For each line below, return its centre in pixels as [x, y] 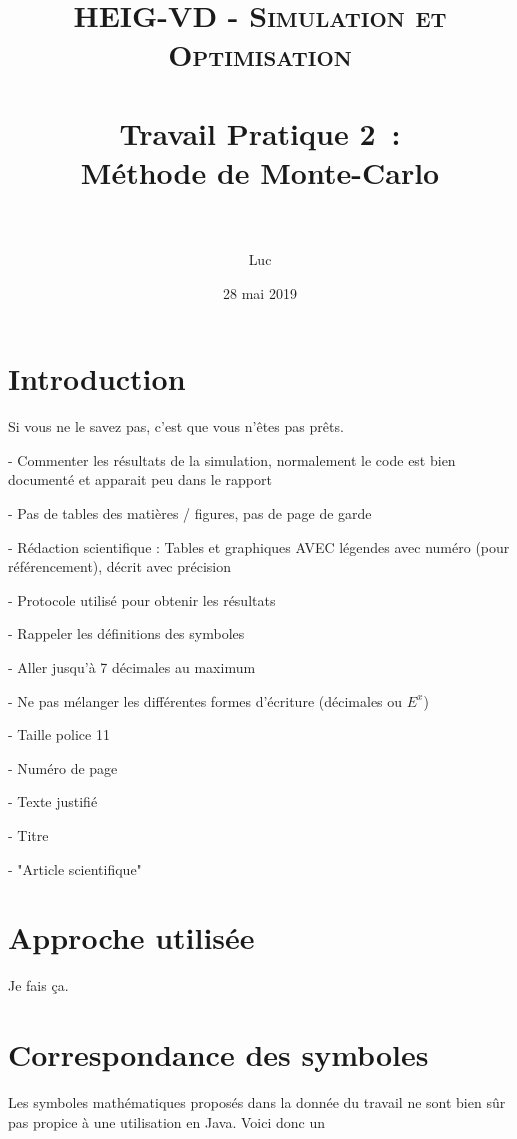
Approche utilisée [131, 937]
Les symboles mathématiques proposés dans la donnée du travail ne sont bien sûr [257, 1101]
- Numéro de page [63, 767]
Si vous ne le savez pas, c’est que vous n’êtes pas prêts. [176, 426]
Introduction [97, 378]
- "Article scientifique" [75, 868]
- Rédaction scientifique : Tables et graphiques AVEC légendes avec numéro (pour [259, 546]
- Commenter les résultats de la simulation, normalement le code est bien [232, 459]
